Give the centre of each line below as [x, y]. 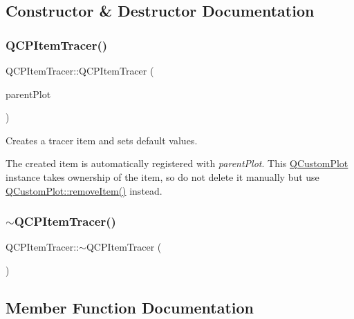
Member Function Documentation [130, 307]
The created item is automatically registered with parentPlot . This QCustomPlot [177, 163]
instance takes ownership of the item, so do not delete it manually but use [162, 176]
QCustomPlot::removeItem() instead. [84, 190]
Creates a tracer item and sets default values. [102, 140]
